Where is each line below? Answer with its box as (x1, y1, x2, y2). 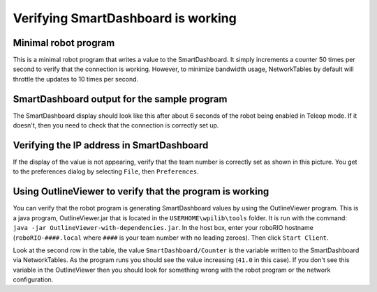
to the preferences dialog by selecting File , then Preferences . (13, 167, 199, 176)
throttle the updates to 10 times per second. (13, 75, 139, 83)
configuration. (13, 275, 54, 284)
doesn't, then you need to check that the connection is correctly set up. (13, 121, 219, 130)
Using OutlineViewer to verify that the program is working (13, 185, 269, 198)
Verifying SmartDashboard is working (13, 10, 237, 26)
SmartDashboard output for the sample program (13, 93, 228, 105)
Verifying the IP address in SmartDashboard (13, 139, 209, 151)
